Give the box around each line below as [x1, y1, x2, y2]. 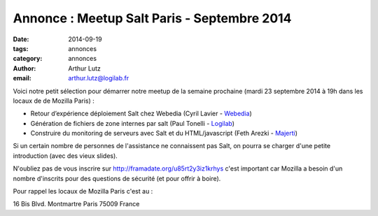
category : [13, 55, 43, 63]
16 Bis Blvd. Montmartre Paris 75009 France [13, 200, 140, 208]
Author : [13, 64, 36, 73]
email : [13, 74, 31, 82]
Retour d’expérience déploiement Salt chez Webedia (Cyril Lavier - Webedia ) [30, 109, 252, 118]
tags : [13, 44, 29, 52]
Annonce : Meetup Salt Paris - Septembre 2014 [13, 10, 292, 26]
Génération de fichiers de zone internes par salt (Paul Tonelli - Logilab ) [30, 119, 234, 127]
